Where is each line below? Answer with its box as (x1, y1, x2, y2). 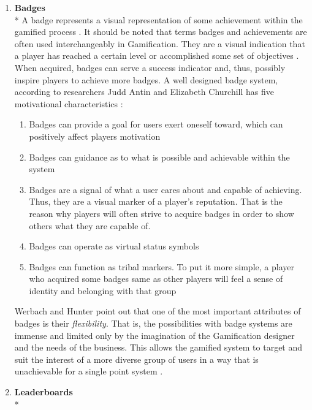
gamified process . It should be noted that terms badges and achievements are (14, 25, 307, 38)
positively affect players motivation (29, 129, 161, 142)
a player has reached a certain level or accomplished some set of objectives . (14, 49, 299, 62)
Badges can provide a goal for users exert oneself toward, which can (29, 118, 283, 131)
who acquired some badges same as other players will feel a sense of (29, 272, 283, 285)
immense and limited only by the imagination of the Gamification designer (14, 328, 295, 341)
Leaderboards (14, 385, 73, 398)
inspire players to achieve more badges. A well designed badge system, (14, 73, 278, 86)
